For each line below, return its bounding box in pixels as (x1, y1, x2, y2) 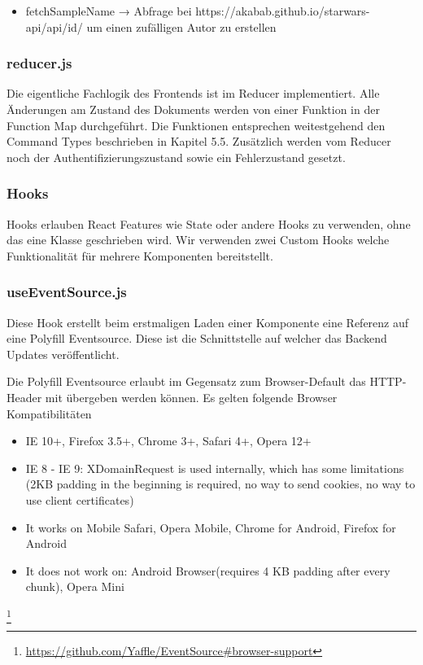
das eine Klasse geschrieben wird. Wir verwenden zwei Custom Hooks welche (7, 231, 390, 248)
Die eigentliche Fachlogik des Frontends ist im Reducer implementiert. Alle (7, 85, 380, 102)
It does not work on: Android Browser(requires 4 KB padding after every (25, 562, 390, 579)
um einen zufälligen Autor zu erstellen (86, 18, 277, 35)
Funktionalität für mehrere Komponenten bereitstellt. (7, 247, 273, 264)
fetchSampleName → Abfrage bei (25, 2, 192, 19)
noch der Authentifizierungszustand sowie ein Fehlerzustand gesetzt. (7, 148, 346, 165)
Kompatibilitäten (7, 405, 92, 422)
